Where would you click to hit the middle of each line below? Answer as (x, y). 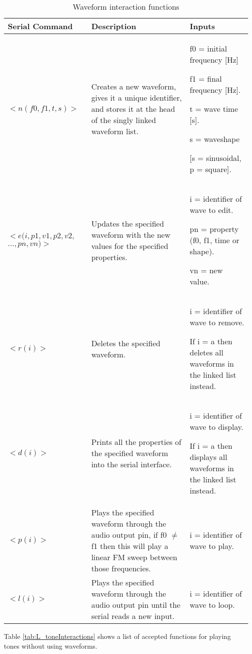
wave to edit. (212, 210)
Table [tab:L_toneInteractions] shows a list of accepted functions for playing (118, 636)
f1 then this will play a (130, 546)
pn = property (214, 229)
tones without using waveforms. (51, 645)
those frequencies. (121, 568)
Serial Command (40, 26)
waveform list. (115, 131)
